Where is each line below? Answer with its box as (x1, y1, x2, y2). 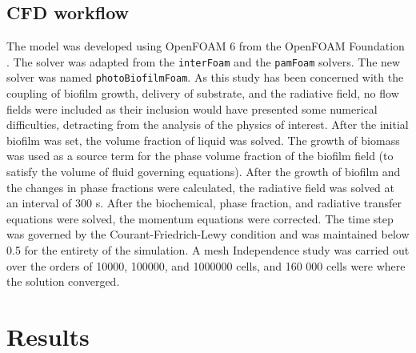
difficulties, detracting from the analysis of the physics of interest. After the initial (6, 116, 409, 133)
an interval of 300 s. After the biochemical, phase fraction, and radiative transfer (6, 195, 402, 211)
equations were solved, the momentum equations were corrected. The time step (6, 210, 394, 227)
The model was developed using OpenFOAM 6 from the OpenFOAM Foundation (6, 38, 405, 54)
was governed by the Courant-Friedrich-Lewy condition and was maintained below (6, 226, 410, 243)
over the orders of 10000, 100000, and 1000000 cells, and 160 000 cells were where (6, 257, 406, 274)
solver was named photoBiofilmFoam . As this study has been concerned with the (6, 69, 404, 86)
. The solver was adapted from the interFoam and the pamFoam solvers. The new (6, 53, 401, 70)
